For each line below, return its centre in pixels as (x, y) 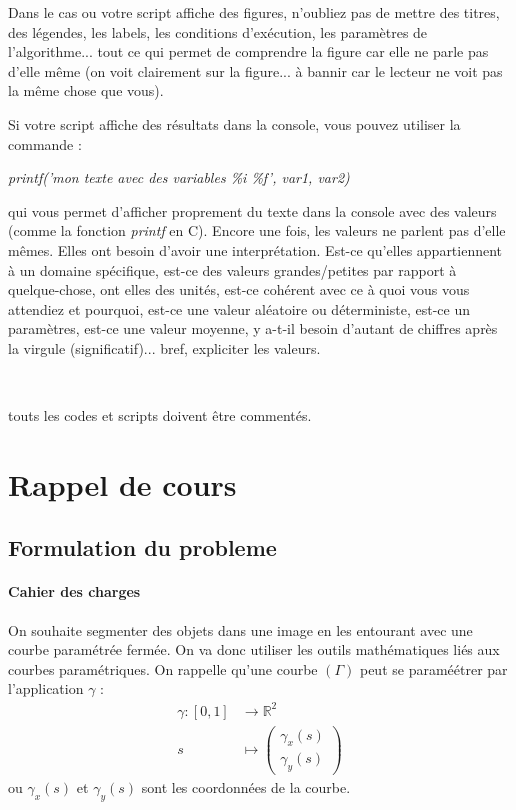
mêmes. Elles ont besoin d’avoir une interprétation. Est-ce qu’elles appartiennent (255, 249)
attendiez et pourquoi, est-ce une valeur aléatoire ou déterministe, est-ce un (239, 308)
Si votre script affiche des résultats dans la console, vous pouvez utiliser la (234, 123)
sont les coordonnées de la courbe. (246, 787)
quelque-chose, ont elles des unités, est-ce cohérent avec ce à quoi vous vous (239, 289)
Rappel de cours (122, 483)
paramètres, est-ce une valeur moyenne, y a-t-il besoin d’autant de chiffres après (253, 328)
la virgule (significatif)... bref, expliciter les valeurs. (164, 347)
